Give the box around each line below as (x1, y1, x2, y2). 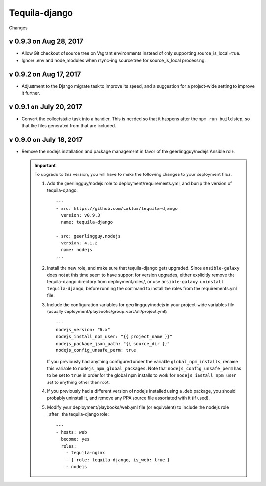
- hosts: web (56, 429, 87, 435)
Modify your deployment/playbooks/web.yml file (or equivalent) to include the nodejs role (47, 404, 229, 410)
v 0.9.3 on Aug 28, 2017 (9, 37, 84, 46)
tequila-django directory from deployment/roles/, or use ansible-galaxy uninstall (47, 278, 224, 284)
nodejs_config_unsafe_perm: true (56, 347, 136, 353)
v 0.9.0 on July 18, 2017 (9, 136, 83, 144)
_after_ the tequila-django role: (47, 411, 109, 417)
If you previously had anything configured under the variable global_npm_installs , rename (47, 358, 238, 364)
